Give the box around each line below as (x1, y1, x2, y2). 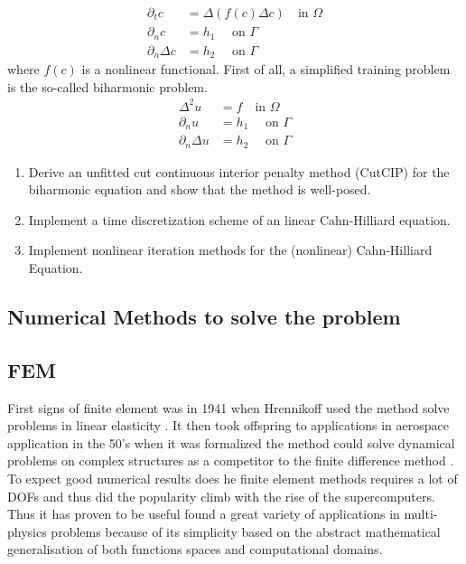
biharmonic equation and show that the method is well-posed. (28, 180, 371, 199)
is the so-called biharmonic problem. (7, 77, 208, 96)
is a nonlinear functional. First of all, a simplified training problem (81, 60, 451, 78)
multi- (404, 504, 438, 523)
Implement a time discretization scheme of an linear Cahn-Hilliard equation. (28, 210, 451, 229)
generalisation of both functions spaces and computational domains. (7, 540, 383, 559)
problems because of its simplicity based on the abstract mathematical (51, 522, 441, 540)
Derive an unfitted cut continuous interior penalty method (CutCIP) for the (28, 162, 450, 181)
